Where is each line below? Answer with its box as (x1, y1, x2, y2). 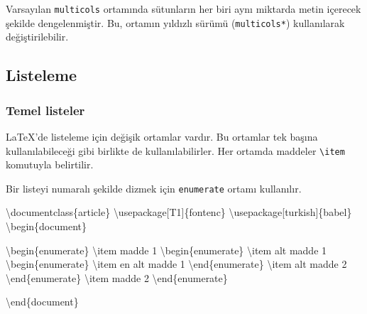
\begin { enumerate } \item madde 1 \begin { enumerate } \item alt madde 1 (6, 242, 327, 257)
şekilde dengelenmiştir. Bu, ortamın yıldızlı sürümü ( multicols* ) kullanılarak (6, 15, 345, 30)
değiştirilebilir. (6, 29, 69, 44)
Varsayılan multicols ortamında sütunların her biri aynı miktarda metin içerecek (6, 1, 361, 16)
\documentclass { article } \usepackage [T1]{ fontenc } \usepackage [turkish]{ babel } (6, 205, 352, 220)
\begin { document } (6, 219, 87, 233)
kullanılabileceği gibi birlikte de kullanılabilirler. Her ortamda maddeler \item (6, 143, 345, 158)
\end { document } (6, 294, 79, 309)
